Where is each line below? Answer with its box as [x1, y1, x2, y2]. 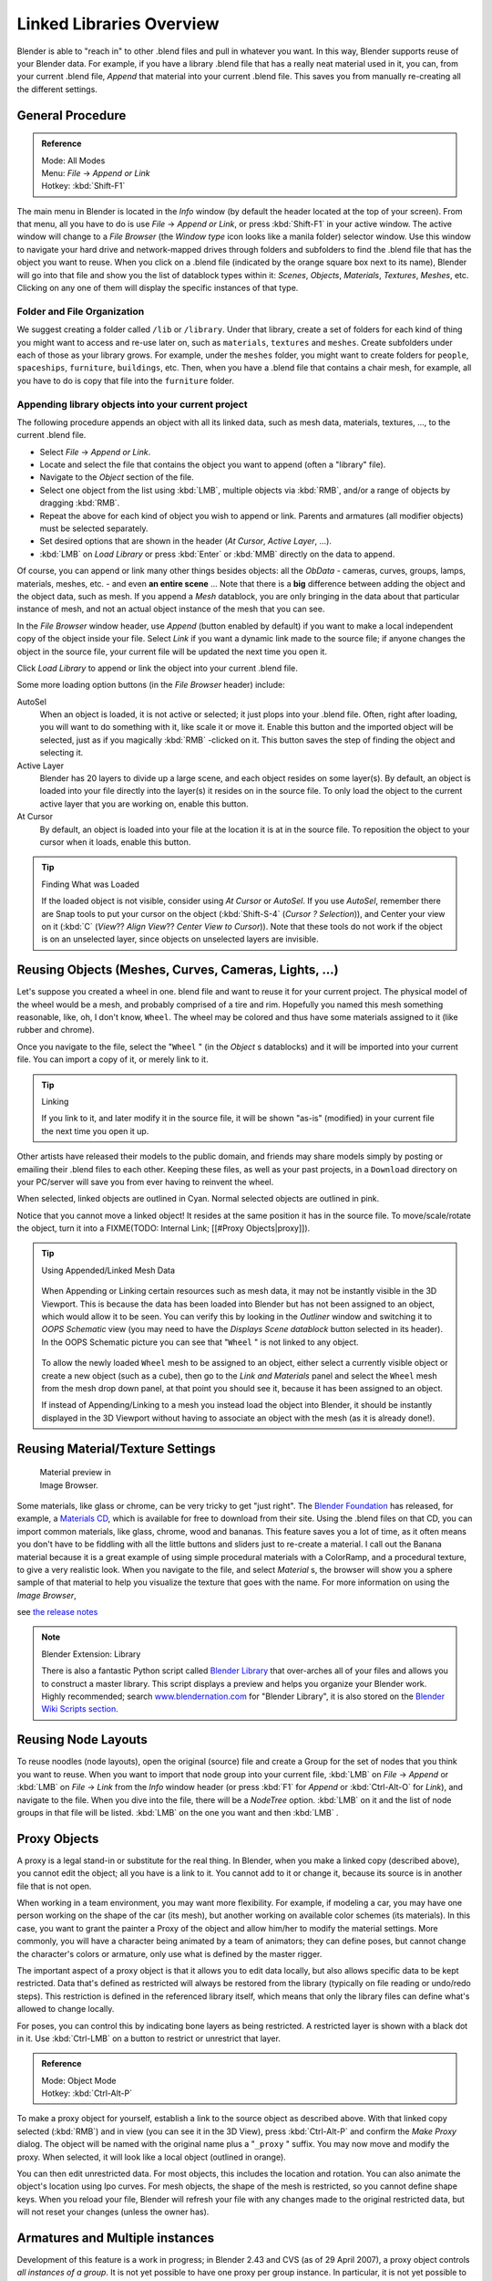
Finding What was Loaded [41, 879, 140, 890]
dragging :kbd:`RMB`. [39, 497, 120, 508]
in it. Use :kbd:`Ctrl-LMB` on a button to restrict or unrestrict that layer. [16, 2033, 282, 2044]
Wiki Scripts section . [41, 1703, 118, 1714]
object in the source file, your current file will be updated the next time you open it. [16, 646, 328, 657]
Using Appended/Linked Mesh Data [41, 1265, 176, 1276]
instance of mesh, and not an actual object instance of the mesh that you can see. [16, 603, 325, 615]
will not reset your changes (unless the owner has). [16, 2206, 210, 2217]
